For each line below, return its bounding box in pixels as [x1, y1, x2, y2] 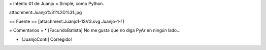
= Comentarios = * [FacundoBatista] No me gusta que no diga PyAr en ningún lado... [9, 27, 181, 33]
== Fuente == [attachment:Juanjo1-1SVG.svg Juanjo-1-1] [9, 18, 124, 24]
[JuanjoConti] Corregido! [21, 36, 72, 42]
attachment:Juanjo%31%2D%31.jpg [9, 10, 82, 16]
